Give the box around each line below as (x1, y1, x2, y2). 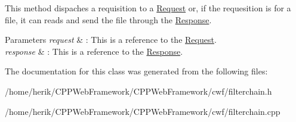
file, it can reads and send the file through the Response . (5, 13, 212, 26)
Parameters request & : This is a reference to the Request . (5, 33, 217, 46)
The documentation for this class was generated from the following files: (5, 65, 268, 77)
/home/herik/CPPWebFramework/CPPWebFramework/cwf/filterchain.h (5, 85, 272, 97)
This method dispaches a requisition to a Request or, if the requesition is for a (5, 2, 291, 14)
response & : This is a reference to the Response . (5, 45, 183, 57)
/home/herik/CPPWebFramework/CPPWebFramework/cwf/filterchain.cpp (5, 105, 280, 117)
